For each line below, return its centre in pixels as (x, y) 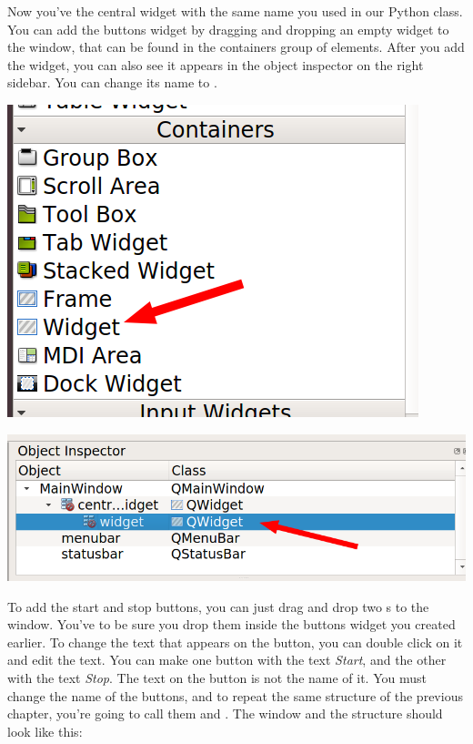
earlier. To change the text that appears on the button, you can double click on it (235, 642)
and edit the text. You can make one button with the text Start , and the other (227, 660)
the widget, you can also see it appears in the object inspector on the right (216, 64)
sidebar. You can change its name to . (112, 82)
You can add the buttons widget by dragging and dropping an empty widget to (228, 29)
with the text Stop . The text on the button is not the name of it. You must (217, 677)
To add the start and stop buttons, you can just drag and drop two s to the (218, 606)
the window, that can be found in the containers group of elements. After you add (236, 47)
